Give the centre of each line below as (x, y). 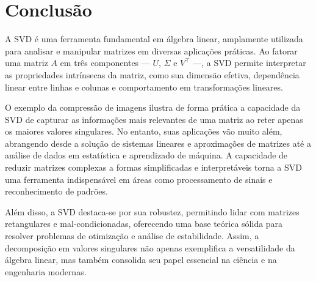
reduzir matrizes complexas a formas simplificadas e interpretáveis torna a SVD (154, 167)
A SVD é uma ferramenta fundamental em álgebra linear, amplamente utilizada (154, 39)
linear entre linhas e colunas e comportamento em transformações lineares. (144, 87)
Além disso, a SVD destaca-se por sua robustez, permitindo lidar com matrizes (152, 211)
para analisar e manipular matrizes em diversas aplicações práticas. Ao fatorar (151, 50)
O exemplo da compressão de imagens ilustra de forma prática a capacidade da (153, 107)
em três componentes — (105, 63)
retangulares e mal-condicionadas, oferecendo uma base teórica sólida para (144, 224)
